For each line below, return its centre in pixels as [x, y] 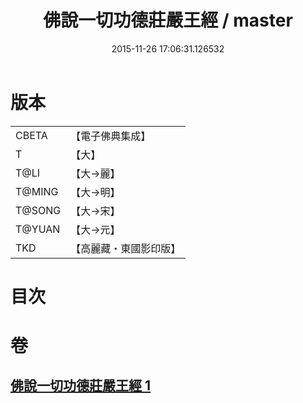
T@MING [37, 191]
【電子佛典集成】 [111, 136]
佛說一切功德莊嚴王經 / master [168, 20]
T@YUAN [38, 229]
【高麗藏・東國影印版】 [126, 248]
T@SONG [38, 210]
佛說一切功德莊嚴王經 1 [81, 386]
